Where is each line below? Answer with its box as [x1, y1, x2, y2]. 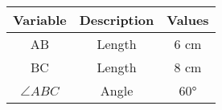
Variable [13, 10, 67, 29]
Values [166, 10, 209, 29]
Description [79, 10, 154, 29]
